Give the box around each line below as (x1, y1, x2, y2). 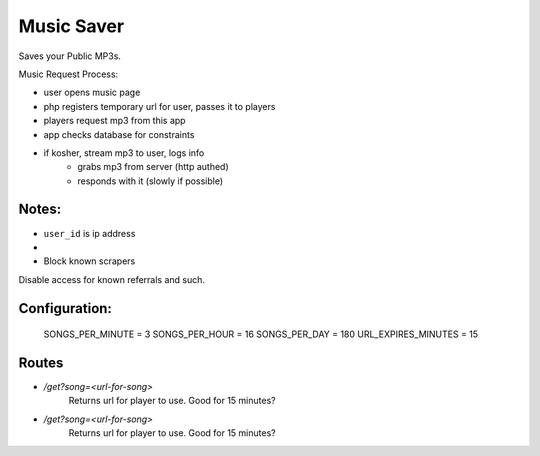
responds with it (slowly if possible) (77, 175, 224, 187)
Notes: (18, 201, 62, 218)
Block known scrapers (43, 255, 136, 267)
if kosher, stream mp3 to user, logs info (43, 146, 205, 159)
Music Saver (18, 15, 125, 37)
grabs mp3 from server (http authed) (77, 161, 229, 173)
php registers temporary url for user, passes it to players (43, 100, 276, 112)
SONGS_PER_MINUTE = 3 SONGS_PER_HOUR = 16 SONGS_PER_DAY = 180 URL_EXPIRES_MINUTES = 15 (43, 328, 479, 340)
